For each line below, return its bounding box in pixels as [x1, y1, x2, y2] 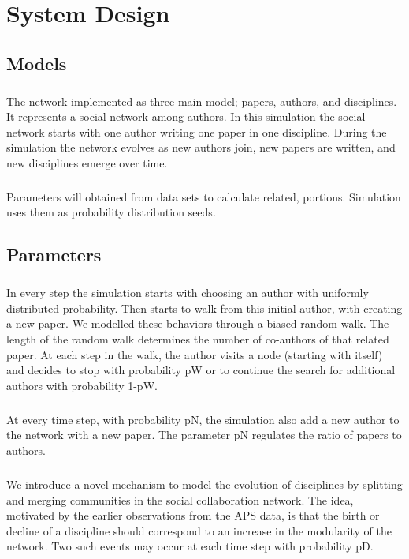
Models [6, 51, 67, 75]
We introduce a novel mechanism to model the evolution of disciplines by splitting [6, 475, 403, 492]
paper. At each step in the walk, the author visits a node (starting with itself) [6, 346, 383, 362]
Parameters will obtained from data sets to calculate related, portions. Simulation [6, 188, 401, 204]
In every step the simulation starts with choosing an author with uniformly [6, 284, 369, 301]
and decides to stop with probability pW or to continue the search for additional [6, 362, 396, 378]
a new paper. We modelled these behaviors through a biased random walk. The [6, 315, 389, 332]
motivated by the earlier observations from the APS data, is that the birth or [6, 507, 380, 523]
